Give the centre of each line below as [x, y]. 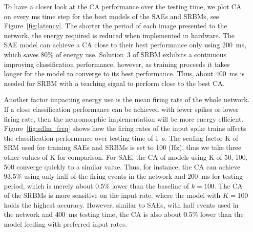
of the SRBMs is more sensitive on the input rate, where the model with [112, 195]
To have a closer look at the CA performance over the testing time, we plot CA [123, 6]
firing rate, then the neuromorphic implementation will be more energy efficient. [124, 118]
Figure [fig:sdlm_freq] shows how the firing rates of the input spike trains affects [125, 128]
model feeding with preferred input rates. [65, 224]
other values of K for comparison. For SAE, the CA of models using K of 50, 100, [126, 157]
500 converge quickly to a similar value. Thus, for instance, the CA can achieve [122, 166]
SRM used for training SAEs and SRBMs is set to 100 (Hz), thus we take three [123, 147]
